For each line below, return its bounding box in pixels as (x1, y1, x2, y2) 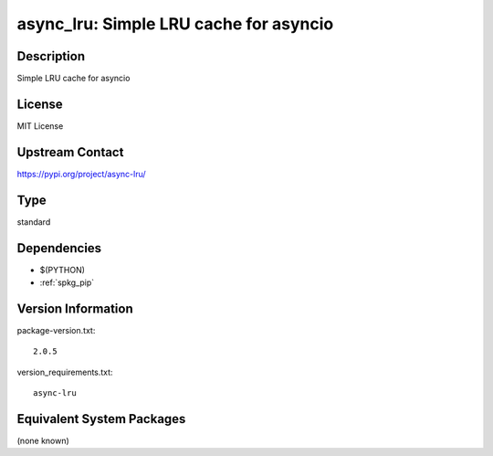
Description (16, 48, 86, 64)
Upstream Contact (16, 144, 124, 160)
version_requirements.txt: (16, 366, 113, 377)
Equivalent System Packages (16, 411, 186, 427)
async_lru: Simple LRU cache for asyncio (16, 14, 334, 34)
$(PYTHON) (39, 264, 86, 275)
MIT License (16, 120, 64, 132)
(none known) (16, 435, 70, 447)
